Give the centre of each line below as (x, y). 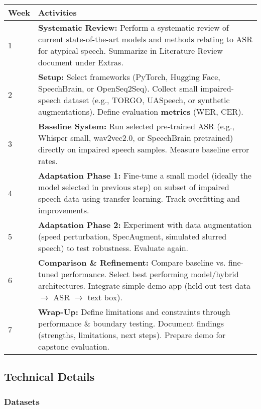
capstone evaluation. (74, 346)
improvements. (64, 210)
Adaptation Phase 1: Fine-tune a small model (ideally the (145, 175)
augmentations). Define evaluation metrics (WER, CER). (141, 111)
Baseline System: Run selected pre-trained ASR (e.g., (136, 126)
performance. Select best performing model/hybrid (150, 274)
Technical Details (49, 377)
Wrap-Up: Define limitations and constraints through (134, 312)
